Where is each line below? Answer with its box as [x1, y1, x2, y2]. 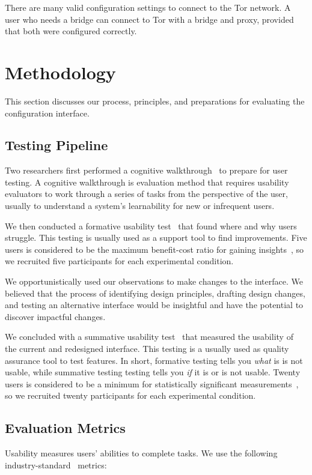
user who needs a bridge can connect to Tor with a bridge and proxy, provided [5, 13, 294, 25]
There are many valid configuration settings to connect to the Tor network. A [5, 1, 291, 13]
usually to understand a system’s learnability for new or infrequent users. [5, 199, 275, 212]
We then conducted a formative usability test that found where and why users [5, 219, 297, 232]
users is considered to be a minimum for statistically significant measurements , [5, 377, 299, 390]
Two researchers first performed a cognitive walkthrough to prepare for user [5, 164, 288, 177]
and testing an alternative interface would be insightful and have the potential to [5, 298, 304, 311]
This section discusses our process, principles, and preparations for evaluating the [5, 94, 305, 107]
